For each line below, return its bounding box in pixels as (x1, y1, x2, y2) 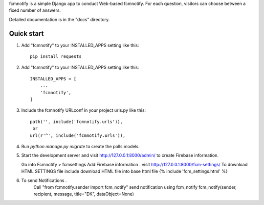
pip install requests (30, 54, 82, 59)
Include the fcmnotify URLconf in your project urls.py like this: (21, 107, 146, 113)
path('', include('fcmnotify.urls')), (30, 119, 123, 125)
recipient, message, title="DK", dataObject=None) (33, 191, 134, 197)
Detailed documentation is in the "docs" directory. (9, 16, 110, 22)
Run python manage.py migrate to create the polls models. (21, 143, 140, 149)
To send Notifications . (21, 177, 67, 183)
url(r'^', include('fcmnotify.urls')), (30, 132, 126, 138)
